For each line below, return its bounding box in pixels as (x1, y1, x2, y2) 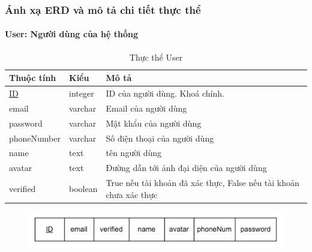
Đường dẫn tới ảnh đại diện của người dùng (106, 161, 267, 174)
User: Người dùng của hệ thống (5, 28, 138, 40)
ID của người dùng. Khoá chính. (106, 87, 224, 100)
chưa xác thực (106, 188, 158, 200)
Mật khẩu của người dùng (106, 116, 202, 129)
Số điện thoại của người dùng (106, 131, 214, 144)
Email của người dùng (106, 101, 187, 114)
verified (9, 182, 36, 194)
